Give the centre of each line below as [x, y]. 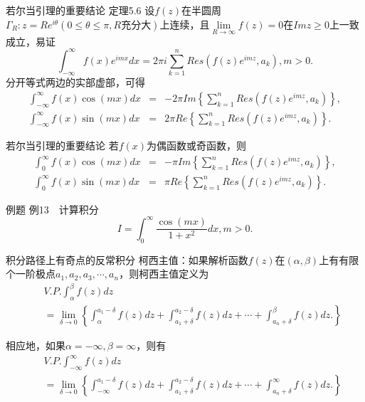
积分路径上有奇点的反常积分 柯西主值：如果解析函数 [127, 259]
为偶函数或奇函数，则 [197, 146]
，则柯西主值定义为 [164, 274]
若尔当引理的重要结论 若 [62, 146]
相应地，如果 [36, 345]
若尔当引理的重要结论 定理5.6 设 [80, 10]
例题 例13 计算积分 [52, 209]
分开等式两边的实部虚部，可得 [75, 82]
